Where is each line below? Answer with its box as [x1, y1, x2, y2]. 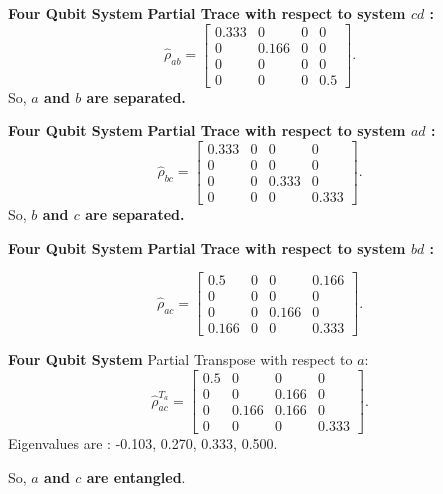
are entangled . [86, 466, 186, 487]
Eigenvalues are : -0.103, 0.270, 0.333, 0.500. [8, 433, 278, 454]
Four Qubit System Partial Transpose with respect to [8, 349, 353, 370]
